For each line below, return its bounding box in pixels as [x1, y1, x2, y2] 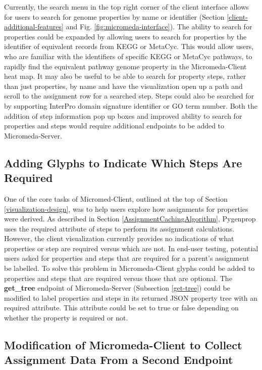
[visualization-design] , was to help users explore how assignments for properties [4, 203, 248, 214]
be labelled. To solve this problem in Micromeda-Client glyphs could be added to [4, 263, 255, 273]
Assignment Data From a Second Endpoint [4, 352, 233, 367]
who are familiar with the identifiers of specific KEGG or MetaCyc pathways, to [4, 51, 252, 61]
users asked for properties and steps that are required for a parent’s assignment [4, 253, 249, 263]
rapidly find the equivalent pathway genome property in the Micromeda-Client [4, 61, 247, 71]
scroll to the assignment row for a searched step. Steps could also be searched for [4, 90, 254, 101]
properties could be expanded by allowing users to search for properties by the [4, 31, 247, 41]
